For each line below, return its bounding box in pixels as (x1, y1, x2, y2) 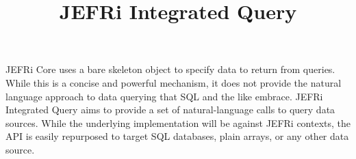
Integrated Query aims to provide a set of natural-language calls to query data (5, 102, 335, 117)
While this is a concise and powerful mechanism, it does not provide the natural (5, 75, 342, 89)
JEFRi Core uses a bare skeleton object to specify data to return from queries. (5, 62, 335, 76)
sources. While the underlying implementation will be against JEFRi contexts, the (5, 115, 351, 130)
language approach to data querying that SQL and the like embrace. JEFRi (5, 89, 323, 103)
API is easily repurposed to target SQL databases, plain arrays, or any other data (5, 129, 349, 143)
